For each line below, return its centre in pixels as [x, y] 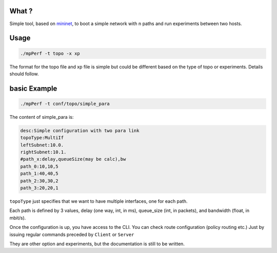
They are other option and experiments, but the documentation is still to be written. [97, 244]
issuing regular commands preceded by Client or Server [72, 234]
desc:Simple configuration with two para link [80, 130]
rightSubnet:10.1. [43, 152]
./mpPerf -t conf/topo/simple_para [65, 103]
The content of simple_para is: [42, 117]
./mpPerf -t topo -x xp [50, 53]
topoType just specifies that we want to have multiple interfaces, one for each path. [98, 201]
